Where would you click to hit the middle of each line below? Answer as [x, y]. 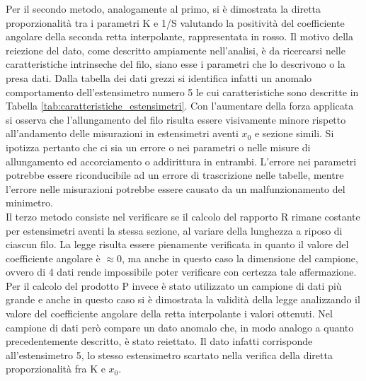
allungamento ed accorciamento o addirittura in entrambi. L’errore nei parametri [181, 161]
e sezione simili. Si [294, 133]
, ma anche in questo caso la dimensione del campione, [240, 258]
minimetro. [29, 203]
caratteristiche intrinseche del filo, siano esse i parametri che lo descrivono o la [176, 64]
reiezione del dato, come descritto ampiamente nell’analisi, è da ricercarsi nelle [176, 50]
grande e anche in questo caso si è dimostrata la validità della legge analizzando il [183, 299]
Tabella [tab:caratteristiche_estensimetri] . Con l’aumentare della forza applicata [180, 106]
